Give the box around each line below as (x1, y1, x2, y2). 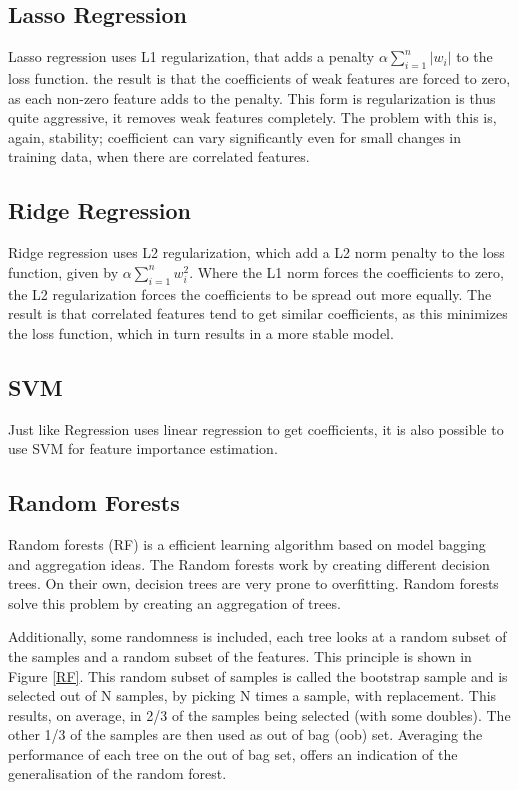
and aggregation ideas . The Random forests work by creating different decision (8, 553, 490, 574)
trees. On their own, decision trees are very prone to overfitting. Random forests (8, 573, 499, 594)
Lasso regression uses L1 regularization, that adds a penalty (8, 46, 375, 67)
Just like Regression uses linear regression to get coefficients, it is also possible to (8, 418, 504, 439)
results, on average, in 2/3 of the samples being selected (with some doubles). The (8, 704, 511, 725)
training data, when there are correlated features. (8, 146, 310, 167)
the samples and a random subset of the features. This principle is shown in (8, 645, 472, 666)
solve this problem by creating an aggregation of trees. (8, 592, 341, 613)
